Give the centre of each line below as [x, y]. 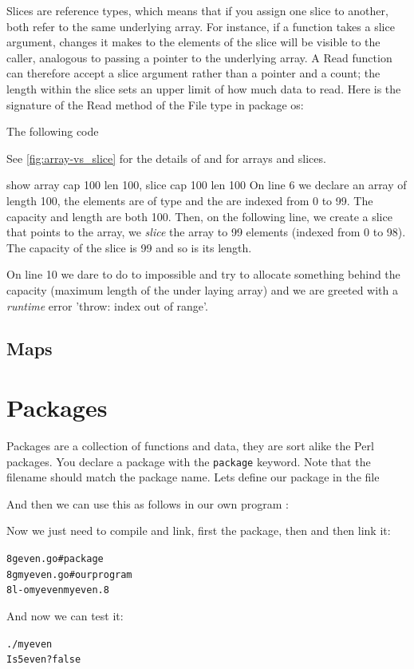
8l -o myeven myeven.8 [58, 590]
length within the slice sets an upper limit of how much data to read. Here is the [204, 88]
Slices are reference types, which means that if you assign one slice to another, [197, 10]
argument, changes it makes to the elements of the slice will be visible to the [193, 42]
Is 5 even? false [44, 660]
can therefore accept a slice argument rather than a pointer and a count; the [193, 73]
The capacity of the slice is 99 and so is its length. [129, 247]
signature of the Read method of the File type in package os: [155, 104]
